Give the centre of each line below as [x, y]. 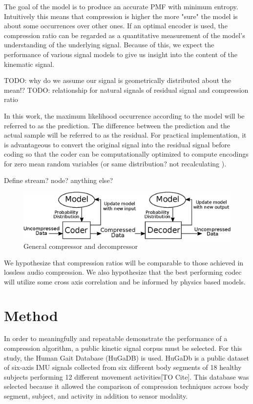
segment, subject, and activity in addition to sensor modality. [96, 396]
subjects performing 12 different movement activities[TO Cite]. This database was [126, 376]
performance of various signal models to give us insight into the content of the [121, 54]
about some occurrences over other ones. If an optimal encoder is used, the [116, 26]
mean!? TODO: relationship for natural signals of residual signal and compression [126, 90]
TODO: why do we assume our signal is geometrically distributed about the [118, 80]
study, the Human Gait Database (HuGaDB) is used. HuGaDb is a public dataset [127, 357]
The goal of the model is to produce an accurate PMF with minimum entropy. [121, 6]
